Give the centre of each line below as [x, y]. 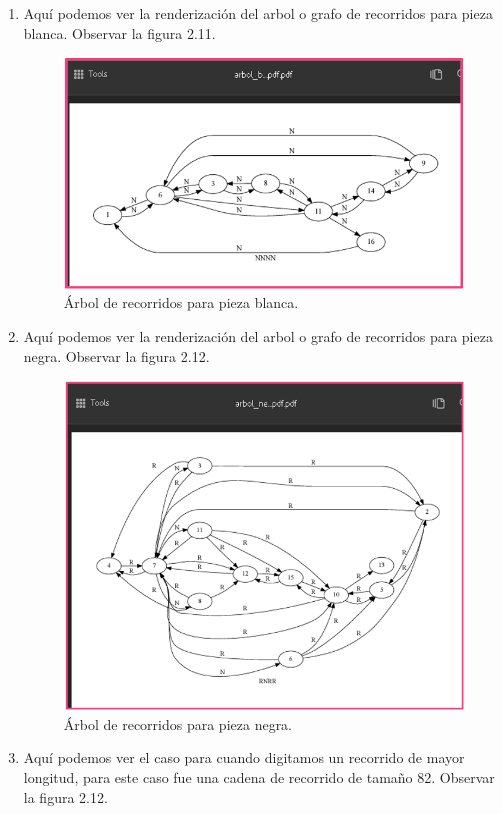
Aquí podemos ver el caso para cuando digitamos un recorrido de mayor [244, 757]
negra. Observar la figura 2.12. [116, 355]
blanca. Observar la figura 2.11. [119, 32]
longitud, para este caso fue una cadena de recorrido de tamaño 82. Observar [259, 776]
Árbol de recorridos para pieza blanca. [181, 302]
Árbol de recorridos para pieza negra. [178, 723]
